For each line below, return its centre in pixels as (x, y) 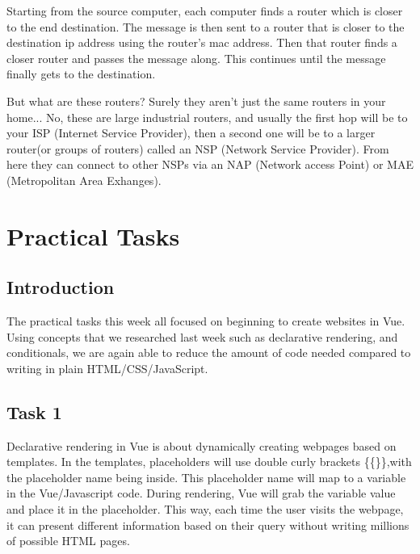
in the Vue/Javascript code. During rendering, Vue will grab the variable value (201, 493)
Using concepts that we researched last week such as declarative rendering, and (202, 336)
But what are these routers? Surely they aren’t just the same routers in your (196, 101)
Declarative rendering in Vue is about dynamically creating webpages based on (202, 445)
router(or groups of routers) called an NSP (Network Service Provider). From (198, 148)
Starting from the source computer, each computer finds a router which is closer (205, 10)
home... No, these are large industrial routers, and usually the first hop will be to (207, 117)
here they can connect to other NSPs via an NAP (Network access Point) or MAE (210, 164)
